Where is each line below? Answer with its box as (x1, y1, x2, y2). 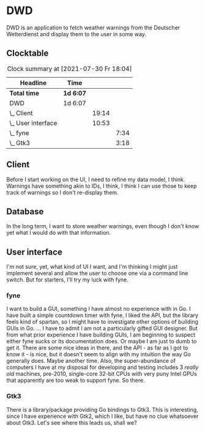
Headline (20, 78, 47, 87)
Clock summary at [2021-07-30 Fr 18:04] (7, 64, 132, 73)
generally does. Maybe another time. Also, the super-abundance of (6, 357, 176, 365)
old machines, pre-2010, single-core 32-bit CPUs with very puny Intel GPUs (6, 370, 197, 378)
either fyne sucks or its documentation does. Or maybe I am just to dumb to (6, 338, 197, 345)
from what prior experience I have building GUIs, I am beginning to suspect (6, 331, 196, 338)
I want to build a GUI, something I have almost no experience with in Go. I (6, 305, 191, 313)
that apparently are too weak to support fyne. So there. (6, 377, 145, 384)
